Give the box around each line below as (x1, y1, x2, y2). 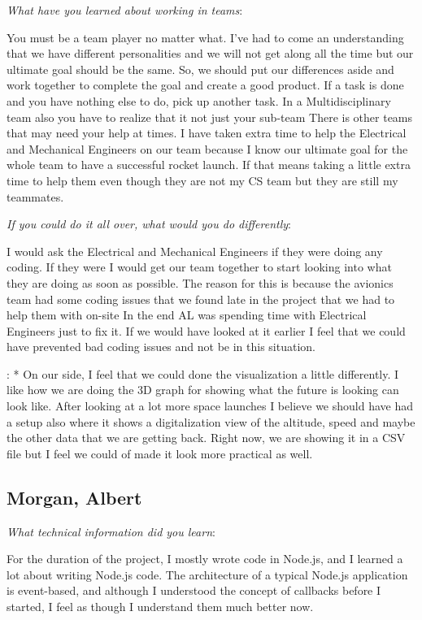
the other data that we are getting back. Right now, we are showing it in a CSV (7, 429, 406, 446)
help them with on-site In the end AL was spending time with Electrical (7, 306, 367, 323)
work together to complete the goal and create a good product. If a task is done (7, 76, 404, 93)
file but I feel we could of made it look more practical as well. (7, 444, 313, 462)
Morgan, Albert (7, 484, 142, 509)
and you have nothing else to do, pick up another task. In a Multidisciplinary (7, 92, 391, 109)
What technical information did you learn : (7, 522, 215, 540)
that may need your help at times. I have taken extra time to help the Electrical (7, 124, 407, 141)
